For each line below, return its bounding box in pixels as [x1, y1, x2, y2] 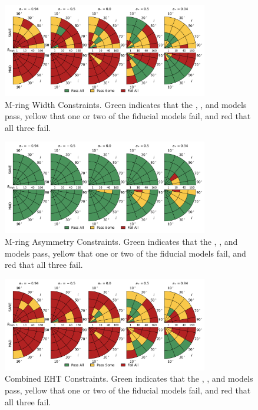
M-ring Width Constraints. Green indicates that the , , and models [5, 98, 247, 110]
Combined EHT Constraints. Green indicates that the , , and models [5, 372, 253, 385]
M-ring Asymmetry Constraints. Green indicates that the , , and [5, 235, 238, 247]
